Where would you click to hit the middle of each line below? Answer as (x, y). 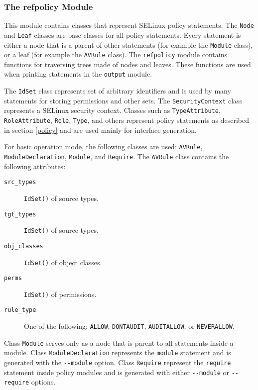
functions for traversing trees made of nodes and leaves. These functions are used (128, 64)
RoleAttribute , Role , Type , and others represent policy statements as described (127, 120)
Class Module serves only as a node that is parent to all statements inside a (119, 342)
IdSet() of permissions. (60, 294)
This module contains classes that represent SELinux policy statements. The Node (129, 25)
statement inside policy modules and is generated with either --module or (117, 372)
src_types (20, 182)
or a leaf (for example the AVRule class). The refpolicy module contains (116, 54)
